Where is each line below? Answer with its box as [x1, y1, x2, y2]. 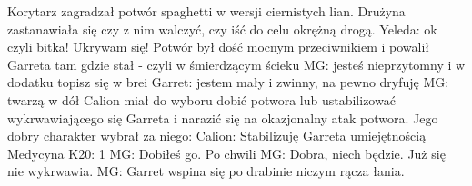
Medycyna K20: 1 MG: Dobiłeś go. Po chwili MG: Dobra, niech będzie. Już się [7, 143, 446, 162]
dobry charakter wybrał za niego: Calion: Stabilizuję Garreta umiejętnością [7, 126, 427, 145]
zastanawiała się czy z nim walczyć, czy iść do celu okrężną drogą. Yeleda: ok [7, 19, 437, 38]
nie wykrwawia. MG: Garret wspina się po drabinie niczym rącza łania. [7, 162, 405, 181]
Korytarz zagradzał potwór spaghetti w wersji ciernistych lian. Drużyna [7, 2, 406, 20]
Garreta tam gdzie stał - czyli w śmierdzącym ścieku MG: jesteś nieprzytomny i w [7, 54, 466, 73]
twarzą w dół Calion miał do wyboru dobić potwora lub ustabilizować [7, 90, 396, 109]
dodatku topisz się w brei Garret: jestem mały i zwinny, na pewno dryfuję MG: [7, 73, 449, 92]
